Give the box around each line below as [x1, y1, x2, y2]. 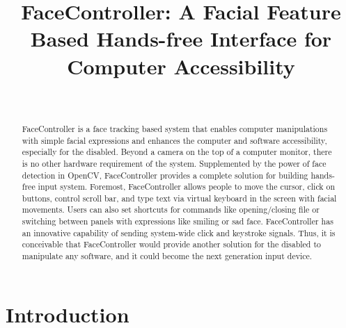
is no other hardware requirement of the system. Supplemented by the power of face [22, 157, 327, 169]
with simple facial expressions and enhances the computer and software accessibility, [22, 134, 327, 146]
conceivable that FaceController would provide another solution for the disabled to [22, 238, 322, 250]
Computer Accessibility [67, 51, 295, 80]
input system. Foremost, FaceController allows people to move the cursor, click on [38, 181, 336, 192]
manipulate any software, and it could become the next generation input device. [22, 250, 313, 262]
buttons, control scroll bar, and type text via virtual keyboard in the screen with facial [22, 192, 337, 204]
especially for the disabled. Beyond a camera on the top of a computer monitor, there [22, 146, 332, 158]
